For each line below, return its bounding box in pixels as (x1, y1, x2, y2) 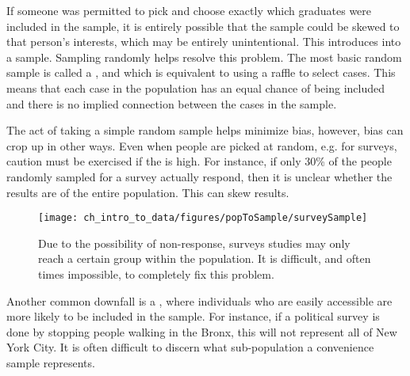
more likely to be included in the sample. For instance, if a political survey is (6, 308, 380, 325)
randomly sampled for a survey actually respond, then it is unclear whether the (6, 168, 393, 184)
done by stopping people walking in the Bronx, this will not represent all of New (6, 323, 397, 340)
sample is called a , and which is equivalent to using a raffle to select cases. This (6, 64, 396, 81)
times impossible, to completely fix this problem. (38, 265, 274, 282)
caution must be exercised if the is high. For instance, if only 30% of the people (6, 153, 392, 169)
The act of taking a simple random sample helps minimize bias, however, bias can (6, 122, 404, 139)
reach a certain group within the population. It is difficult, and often (38, 250, 371, 267)
